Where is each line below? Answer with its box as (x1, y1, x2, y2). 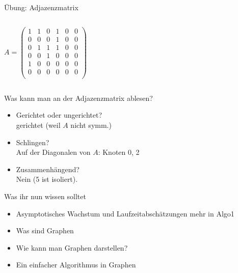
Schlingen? (16, 137, 49, 147)
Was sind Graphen (16, 225, 74, 236)
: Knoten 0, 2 (98, 147, 140, 157)
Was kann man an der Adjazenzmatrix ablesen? (4, 92, 153, 103)
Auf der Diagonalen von (16, 147, 91, 157)
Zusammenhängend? (16, 163, 80, 174)
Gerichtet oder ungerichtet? (16, 110, 102, 120)
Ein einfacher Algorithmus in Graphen (16, 259, 136, 270)
